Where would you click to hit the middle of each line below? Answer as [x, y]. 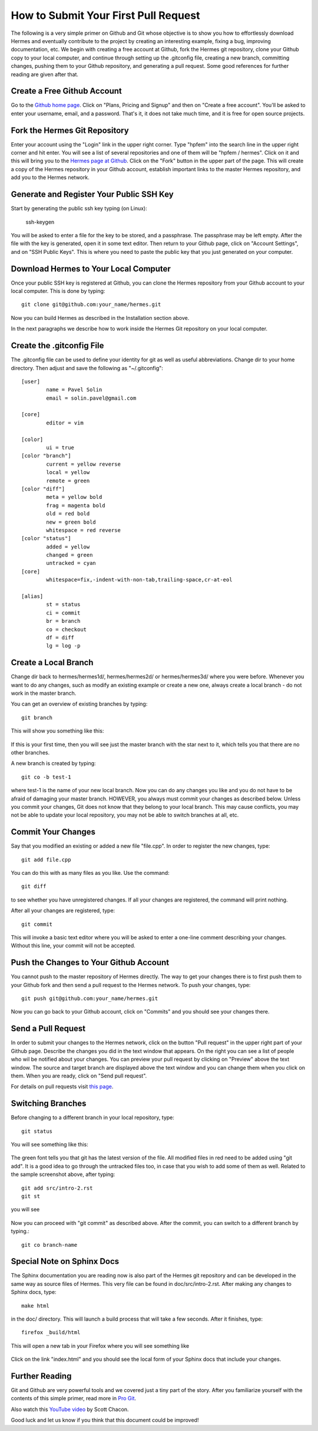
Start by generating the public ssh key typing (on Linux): [79, 208]
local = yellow [68, 473]
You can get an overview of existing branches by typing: [79, 704]
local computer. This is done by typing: [58, 291]
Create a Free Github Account [66, 91]
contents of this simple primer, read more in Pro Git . [74, 1399]
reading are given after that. [45, 74]
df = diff [60, 638]
